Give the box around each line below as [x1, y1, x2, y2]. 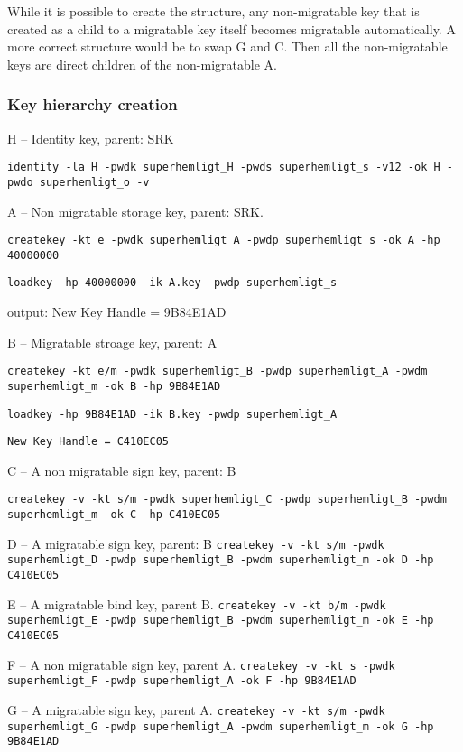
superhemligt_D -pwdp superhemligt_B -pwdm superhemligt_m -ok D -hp [7, 553, 434, 567]
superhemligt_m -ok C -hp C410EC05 [7, 508, 221, 522]
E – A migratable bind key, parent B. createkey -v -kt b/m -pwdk [7, 594, 386, 613]
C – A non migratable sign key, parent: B [7, 460, 236, 479]
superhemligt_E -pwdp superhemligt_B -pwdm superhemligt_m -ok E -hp [7, 614, 434, 627]
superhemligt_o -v [39, 175, 150, 189]
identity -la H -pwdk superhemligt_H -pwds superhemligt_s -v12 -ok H [7, 161, 440, 174]
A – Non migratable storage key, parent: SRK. [7, 201, 264, 220]
